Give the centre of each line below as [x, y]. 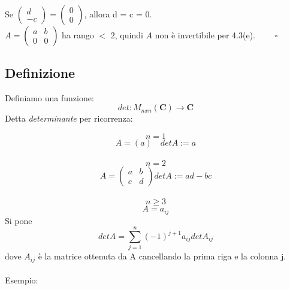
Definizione [40, 72]
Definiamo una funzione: [49, 97]
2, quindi [127, 34]
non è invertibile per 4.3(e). [205, 34]
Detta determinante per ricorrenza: [69, 118]
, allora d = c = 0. [118, 13]
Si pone [19, 220]
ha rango [78, 34]
